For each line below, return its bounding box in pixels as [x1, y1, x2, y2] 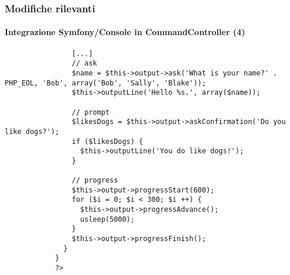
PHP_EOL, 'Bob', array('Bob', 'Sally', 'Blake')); [5, 78, 206, 87]
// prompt [71, 108, 110, 116]
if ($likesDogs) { [71, 137, 144, 146]
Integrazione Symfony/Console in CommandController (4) [5, 26, 245, 38]
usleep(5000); [80, 215, 135, 224]
